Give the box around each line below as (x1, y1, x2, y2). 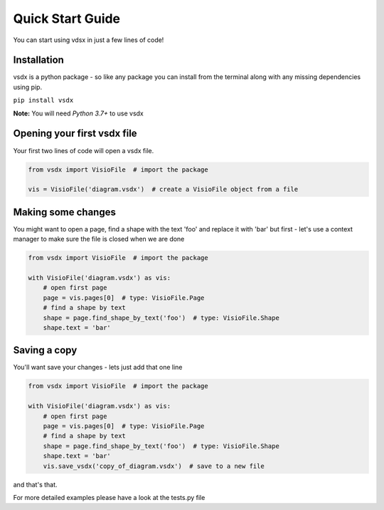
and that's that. (13, 480, 58, 489)
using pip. (13, 83, 43, 91)
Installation (13, 54, 64, 66)
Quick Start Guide (13, 11, 121, 26)
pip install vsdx (13, 96, 74, 105)
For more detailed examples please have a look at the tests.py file (13, 493, 206, 501)
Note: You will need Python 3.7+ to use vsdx (13, 109, 144, 118)
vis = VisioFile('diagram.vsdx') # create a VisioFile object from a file (28, 185, 299, 194)
